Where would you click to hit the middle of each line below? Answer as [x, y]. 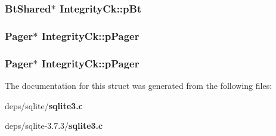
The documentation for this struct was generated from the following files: [139, 85]
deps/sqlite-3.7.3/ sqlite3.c [54, 126]
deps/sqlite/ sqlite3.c [44, 105]
